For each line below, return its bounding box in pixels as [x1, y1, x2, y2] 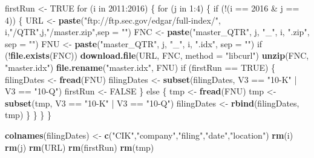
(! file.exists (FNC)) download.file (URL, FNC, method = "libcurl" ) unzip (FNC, [5, 49, 309, 62]
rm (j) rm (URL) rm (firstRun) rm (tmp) [5, 140, 154, 153]
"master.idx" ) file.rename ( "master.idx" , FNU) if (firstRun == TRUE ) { [5, 61, 276, 73]
